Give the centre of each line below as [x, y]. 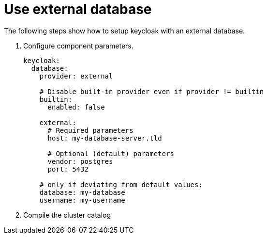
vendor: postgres [80, 161]
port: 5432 [68, 169]
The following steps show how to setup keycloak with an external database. [125, 31]
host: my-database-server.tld [105, 138]
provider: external [76, 76]
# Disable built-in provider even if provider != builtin [152, 91]
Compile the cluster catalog [67, 215]
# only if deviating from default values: [121, 184]
